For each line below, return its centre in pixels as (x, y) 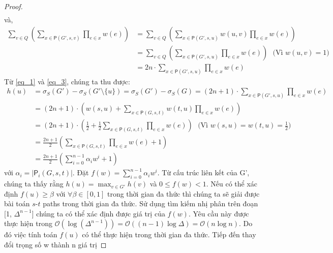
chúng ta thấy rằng (34, 184)
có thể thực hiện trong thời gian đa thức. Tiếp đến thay (169, 234)
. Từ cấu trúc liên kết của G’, (203, 172)
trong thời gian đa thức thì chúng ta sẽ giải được (183, 193)
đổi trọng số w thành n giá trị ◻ (55, 245)
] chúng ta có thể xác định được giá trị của (98, 213)
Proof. (13, 6)
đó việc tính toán (31, 234)
